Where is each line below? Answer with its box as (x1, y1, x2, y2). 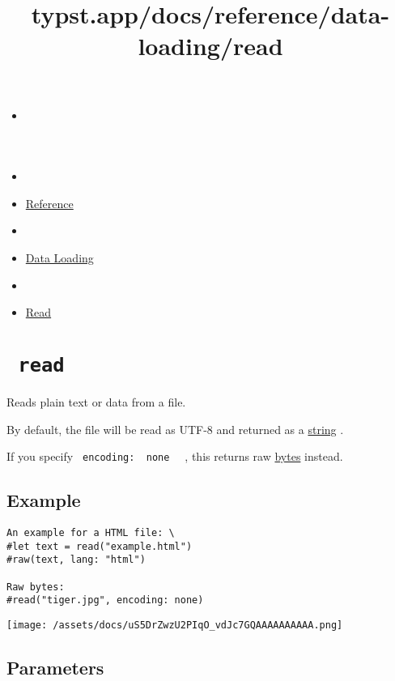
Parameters (6, 655, 104, 679)
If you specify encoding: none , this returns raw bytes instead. (6, 448, 343, 465)
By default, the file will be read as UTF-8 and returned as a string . (6, 420, 344, 437)
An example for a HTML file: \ (6, 527, 175, 539)
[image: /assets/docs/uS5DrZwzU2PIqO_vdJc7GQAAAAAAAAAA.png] (6, 619, 343, 631)
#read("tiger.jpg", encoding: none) (6, 594, 204, 607)
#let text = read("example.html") (6, 540, 193, 552)
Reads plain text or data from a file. (6, 393, 186, 410)
